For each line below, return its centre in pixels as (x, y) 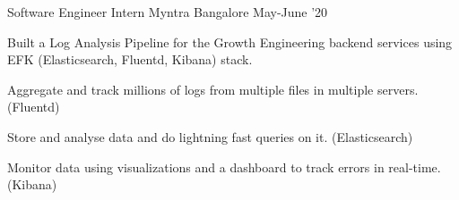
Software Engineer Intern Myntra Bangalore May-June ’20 (168, 12)
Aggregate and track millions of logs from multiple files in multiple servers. (213, 89)
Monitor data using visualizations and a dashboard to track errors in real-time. (224, 167)
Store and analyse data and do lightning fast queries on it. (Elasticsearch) (210, 136)
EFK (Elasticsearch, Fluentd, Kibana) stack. (130, 59)
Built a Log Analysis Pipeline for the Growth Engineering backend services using (230, 42)
